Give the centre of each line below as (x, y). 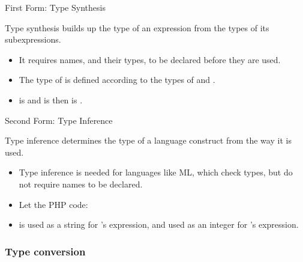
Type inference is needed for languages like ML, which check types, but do (156, 172)
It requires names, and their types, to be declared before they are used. (150, 59)
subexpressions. (33, 39)
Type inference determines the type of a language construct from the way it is (148, 140)
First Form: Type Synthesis (55, 7)
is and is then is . (51, 99)
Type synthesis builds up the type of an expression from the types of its (137, 27)
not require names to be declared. (81, 184)
